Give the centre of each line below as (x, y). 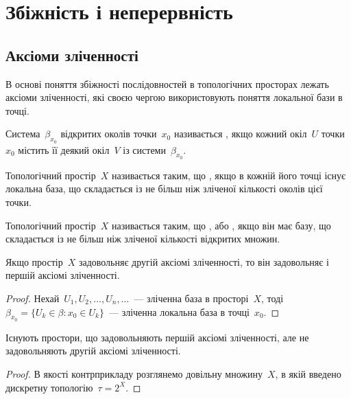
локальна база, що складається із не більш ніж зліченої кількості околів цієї (164, 189)
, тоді (273, 298)
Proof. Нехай (33, 298)
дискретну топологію (49, 387)
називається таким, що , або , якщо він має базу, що (221, 225)
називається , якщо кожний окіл (240, 134)
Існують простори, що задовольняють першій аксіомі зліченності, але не (157, 337)
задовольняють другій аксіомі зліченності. (93, 351)
